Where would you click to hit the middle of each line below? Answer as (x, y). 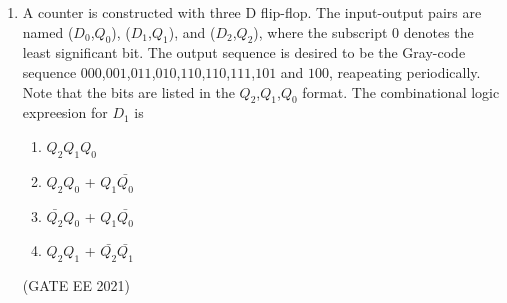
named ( (48, 31)
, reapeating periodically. (405, 71)
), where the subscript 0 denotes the (363, 31)
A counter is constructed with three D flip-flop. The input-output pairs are (252, 12)
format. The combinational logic (401, 91)
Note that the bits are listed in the (128, 91)
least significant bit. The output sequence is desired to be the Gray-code (244, 52)
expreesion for (65, 112)
